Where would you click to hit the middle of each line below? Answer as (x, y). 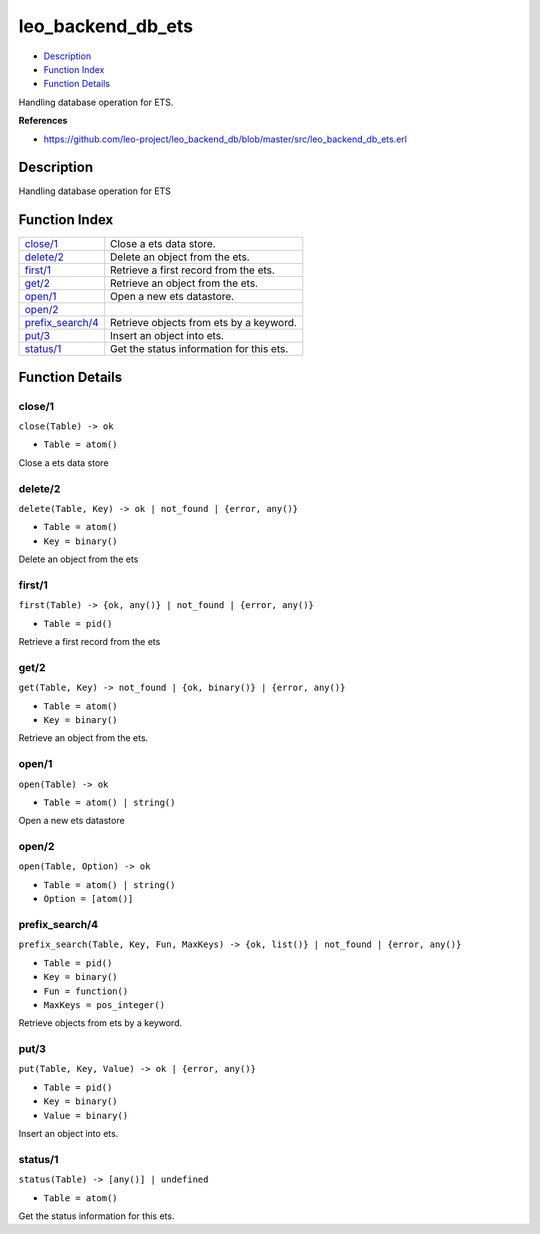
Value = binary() (86, 1115)
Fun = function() (86, 991)
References (43, 121)
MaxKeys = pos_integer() (104, 1004)
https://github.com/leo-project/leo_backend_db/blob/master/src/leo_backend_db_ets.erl (225, 139)
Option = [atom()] (88, 899)
